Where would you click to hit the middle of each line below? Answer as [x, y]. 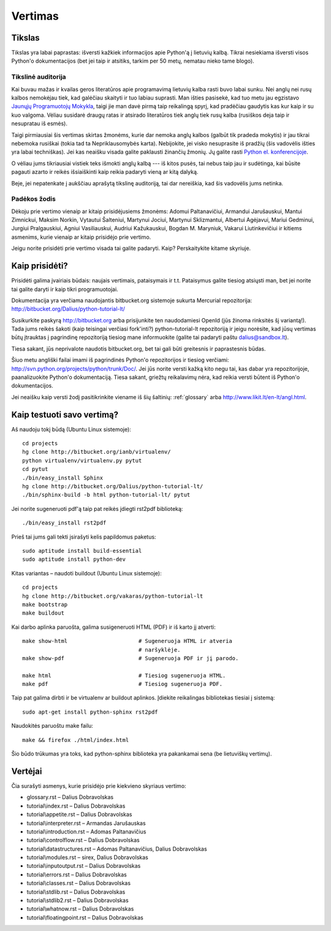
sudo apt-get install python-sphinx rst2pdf [90, 712]
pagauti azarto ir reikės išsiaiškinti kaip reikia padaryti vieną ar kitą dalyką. [105, 172]
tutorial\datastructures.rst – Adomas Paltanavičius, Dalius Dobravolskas [117, 849]
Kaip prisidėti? [40, 266]
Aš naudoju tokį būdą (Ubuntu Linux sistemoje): [71, 429]
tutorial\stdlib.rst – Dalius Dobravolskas [76, 892]
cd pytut [35, 469]
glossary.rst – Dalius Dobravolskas [70, 797]
